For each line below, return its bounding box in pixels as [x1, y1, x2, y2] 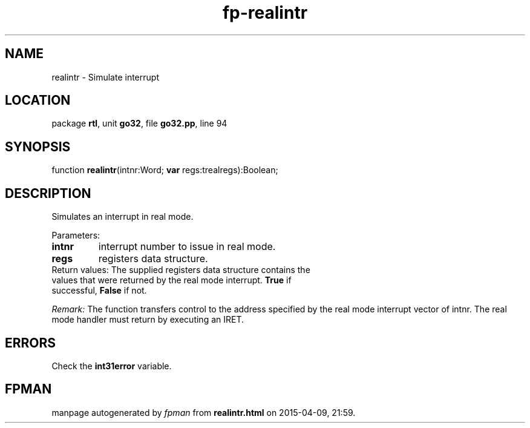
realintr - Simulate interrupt [51, 71, 159, 82]
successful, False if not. [51, 285, 147, 296]
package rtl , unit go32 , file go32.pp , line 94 [51, 118, 227, 129]
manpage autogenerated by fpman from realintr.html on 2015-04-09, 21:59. [51, 407, 356, 418]
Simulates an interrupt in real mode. [51, 211, 194, 222]
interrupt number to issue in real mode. [98, 240, 276, 253]
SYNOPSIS [5, 139, 71, 154]
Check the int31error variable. [51, 360, 172, 371]
